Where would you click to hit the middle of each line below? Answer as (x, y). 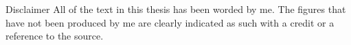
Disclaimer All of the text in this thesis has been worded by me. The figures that (176, 9)
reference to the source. (55, 36)
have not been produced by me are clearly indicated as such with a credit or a (170, 22)
